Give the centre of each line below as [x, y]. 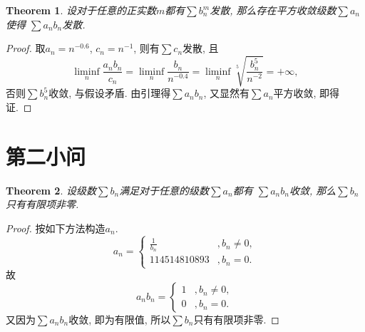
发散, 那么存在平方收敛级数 [273, 10]
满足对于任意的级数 [164, 190]
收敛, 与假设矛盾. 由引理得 [110, 93]
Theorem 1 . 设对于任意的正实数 [81, 10]
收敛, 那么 [313, 190]
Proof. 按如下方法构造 [56, 228]
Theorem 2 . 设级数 [51, 190]
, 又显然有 [227, 93]
